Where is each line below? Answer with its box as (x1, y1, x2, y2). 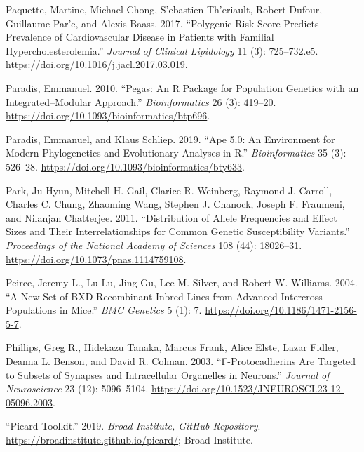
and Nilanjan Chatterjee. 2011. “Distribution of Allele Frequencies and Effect (6, 210, 337, 225)
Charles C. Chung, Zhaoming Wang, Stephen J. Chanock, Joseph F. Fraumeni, (6, 197, 345, 211)
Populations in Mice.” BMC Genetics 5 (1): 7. (6, 303, 202, 317)
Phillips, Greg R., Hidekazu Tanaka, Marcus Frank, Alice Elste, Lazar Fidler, (6, 340, 339, 354)
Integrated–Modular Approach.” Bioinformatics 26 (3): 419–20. (6, 94, 276, 109)
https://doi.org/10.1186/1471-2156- (205, 303, 357, 317)
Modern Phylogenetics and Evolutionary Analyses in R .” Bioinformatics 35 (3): (6, 145, 346, 160)
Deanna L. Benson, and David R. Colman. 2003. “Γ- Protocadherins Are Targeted (6, 354, 356, 368)
